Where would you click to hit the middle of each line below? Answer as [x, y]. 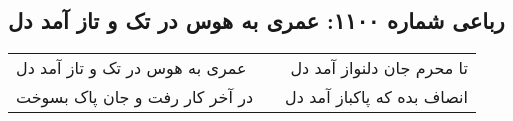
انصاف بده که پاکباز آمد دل [376, 97]
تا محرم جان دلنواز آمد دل [379, 68]
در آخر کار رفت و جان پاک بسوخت [135, 97]
